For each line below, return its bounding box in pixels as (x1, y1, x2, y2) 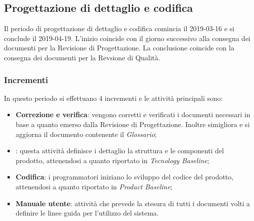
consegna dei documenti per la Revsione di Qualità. (4, 52, 160, 62)
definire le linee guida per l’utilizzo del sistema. (15, 208, 159, 218)
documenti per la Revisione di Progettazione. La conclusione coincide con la (4, 43, 235, 53)
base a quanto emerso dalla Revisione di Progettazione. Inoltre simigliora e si (15, 119, 250, 129)
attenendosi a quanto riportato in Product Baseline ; (15, 181, 172, 191)
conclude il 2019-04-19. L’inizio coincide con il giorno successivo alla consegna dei (4, 33, 251, 43)
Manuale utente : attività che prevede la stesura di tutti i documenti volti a (15, 198, 250, 208)
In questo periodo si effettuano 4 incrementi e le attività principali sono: (4, 92, 223, 103)
